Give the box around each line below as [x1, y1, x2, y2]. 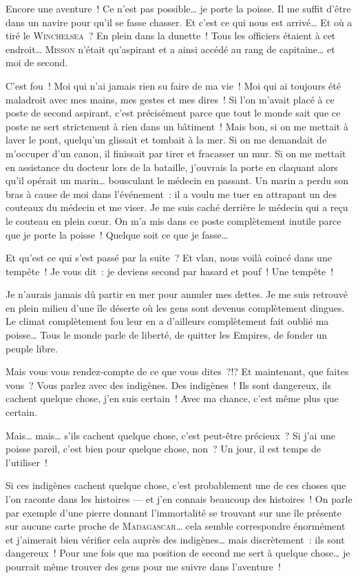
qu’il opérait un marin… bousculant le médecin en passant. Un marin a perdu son [6, 173, 348, 188]
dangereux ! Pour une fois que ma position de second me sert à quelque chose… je [6, 546, 350, 560]
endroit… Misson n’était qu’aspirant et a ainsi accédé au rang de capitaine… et [6, 41, 335, 56]
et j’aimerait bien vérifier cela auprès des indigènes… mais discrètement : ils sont [6, 532, 345, 546]
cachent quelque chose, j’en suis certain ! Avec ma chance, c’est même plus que [6, 391, 339, 406]
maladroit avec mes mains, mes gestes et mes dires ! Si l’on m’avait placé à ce [6, 92, 335, 106]
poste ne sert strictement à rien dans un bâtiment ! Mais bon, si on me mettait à [6, 119, 348, 133]
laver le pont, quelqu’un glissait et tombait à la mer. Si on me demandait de [6, 132, 327, 147]
